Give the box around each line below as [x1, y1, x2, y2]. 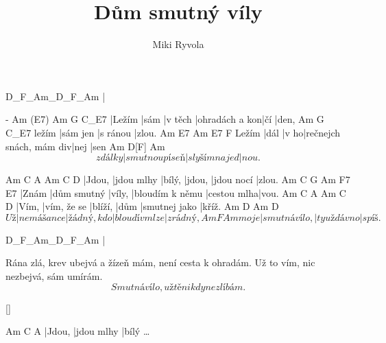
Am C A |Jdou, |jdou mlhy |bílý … [5, 324, 150, 338]
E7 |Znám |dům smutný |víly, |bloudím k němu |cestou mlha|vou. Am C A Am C [5, 185, 346, 200]
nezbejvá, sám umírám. [5, 269, 103, 283]
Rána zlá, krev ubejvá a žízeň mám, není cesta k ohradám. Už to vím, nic [5, 255, 315, 270]
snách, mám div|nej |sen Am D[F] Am [5, 139, 165, 153]
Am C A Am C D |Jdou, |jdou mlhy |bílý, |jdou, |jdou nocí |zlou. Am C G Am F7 [5, 172, 350, 187]
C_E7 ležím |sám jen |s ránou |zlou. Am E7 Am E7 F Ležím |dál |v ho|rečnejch [5, 125, 341, 139]
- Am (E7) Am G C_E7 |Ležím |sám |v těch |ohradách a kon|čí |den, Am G [5, 112, 324, 126]
